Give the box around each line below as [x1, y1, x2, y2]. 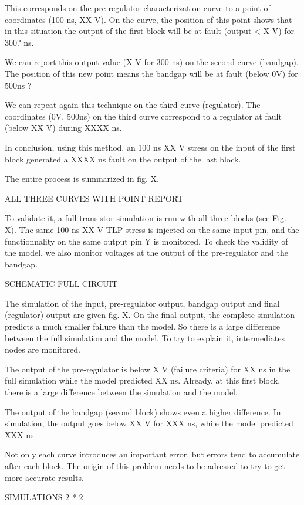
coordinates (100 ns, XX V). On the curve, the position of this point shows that [5, 13, 292, 25]
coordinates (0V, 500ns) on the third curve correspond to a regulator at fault [5, 110, 282, 122]
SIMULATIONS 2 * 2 [5, 491, 83, 503]
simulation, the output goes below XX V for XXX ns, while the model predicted [5, 417, 293, 429]
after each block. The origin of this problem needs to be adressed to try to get [5, 460, 286, 472]
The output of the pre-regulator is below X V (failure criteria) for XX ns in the [5, 362, 291, 375]
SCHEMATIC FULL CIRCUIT [5, 277, 118, 290]
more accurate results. [5, 471, 84, 483]
